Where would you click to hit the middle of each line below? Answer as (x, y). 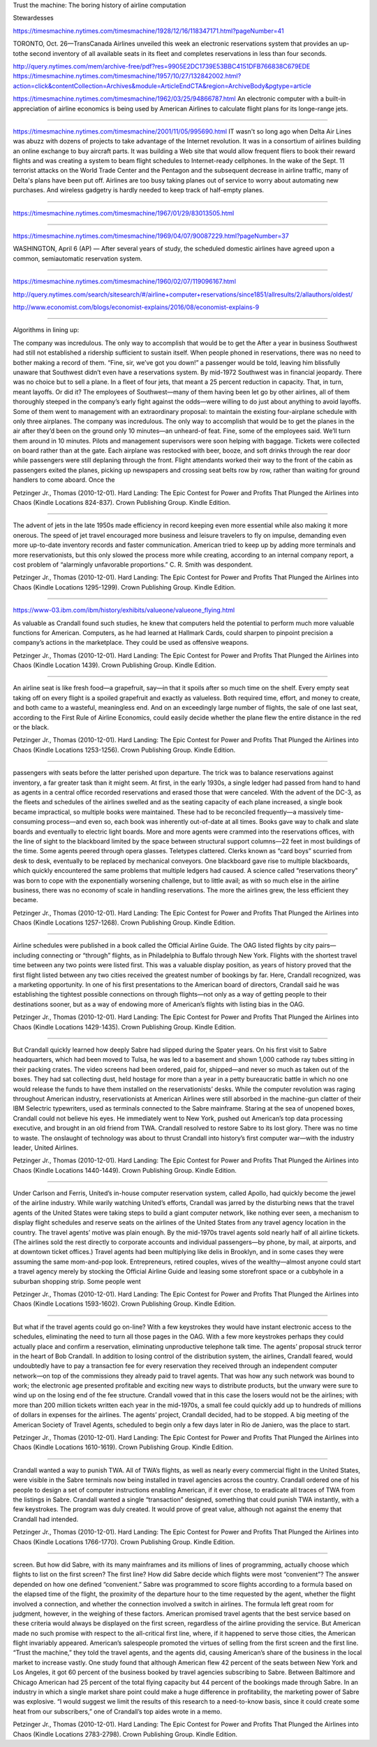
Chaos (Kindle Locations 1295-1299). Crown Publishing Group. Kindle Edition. (124, 587)
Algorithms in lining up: (46, 330)
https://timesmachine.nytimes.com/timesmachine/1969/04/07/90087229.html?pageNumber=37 (151, 236)
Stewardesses (33, 18)
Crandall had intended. (46, 1519)
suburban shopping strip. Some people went (77, 1281)
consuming (29, 822)
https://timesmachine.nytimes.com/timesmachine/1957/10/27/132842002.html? (127, 76)
